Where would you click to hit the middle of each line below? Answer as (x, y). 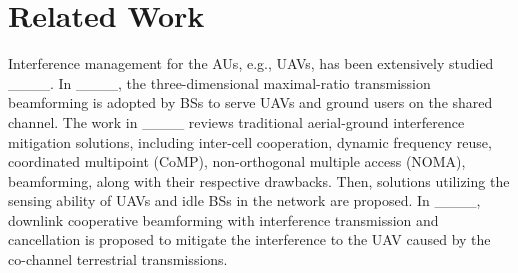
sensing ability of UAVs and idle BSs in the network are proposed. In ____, (244, 200)
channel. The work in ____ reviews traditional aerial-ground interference (236, 121)
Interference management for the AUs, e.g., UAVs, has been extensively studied (251, 63)
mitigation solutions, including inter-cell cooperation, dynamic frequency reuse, (250, 141)
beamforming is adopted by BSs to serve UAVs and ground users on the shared (250, 102)
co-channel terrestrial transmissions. (118, 259)
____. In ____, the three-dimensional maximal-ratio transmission (219, 82)
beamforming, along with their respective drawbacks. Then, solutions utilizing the (259, 180)
